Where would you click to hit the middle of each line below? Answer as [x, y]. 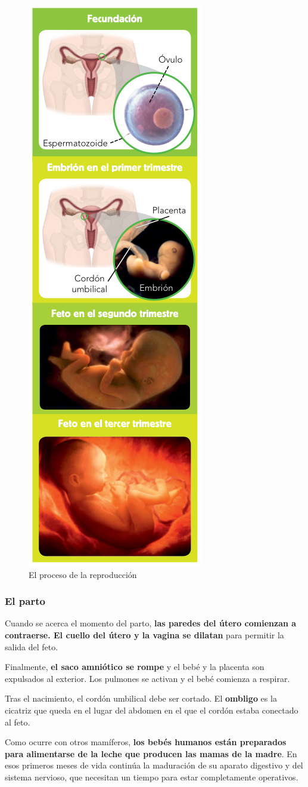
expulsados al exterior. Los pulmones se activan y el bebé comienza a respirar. [147, 678]
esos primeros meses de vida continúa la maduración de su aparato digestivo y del [154, 765]
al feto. [18, 722]
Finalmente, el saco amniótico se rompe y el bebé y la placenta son [135, 667]
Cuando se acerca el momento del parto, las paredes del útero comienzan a [151, 623]
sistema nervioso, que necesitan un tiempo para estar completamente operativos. [152, 777]
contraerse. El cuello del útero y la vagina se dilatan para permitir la [144, 635]
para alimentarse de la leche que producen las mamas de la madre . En [151, 753]
